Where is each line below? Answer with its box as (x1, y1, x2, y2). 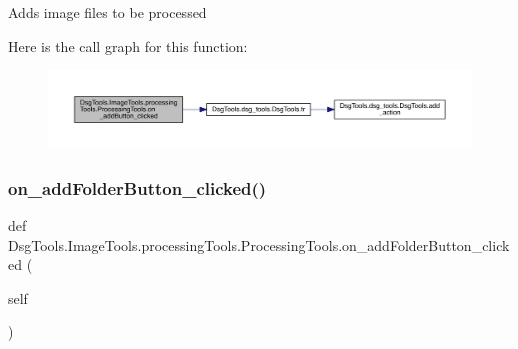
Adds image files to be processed (8, 2, 207, 22)
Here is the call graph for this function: (8, 35, 248, 56)
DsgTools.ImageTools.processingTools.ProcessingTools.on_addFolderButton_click (8, 234, 510, 255)
